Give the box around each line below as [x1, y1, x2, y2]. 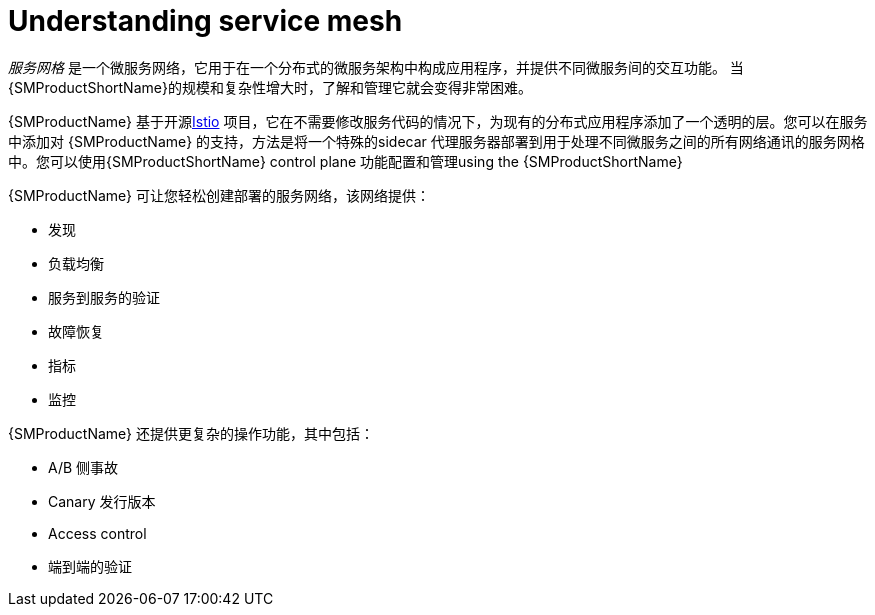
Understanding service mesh [8, 4, 403, 38]
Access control [48, 524, 147, 542]
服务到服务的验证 [48, 288, 160, 306]
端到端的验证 [48, 557, 132, 575]
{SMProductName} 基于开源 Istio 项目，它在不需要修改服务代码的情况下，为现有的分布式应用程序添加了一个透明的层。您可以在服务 [8, 112, 868, 130]
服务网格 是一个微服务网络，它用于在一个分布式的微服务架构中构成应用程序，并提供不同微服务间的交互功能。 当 [8, 58, 744, 76]
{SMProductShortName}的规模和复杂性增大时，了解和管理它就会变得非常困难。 [8, 78, 532, 96]
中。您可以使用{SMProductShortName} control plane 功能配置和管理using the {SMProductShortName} [8, 152, 683, 170]
